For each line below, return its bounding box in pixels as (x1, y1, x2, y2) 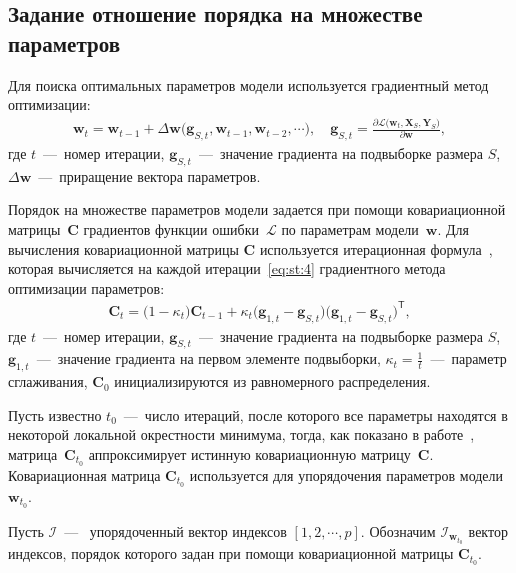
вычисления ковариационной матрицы (8, 238, 239, 259)
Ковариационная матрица (8, 464, 161, 485)
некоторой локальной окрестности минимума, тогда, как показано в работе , (8, 424, 475, 445)
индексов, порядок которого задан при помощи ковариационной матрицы (8, 543, 454, 564)
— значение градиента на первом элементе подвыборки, (36, 348, 381, 369)
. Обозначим (360, 520, 436, 541)
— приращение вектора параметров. (38, 165, 261, 186)
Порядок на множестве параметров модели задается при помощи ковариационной (8, 199, 506, 220)
